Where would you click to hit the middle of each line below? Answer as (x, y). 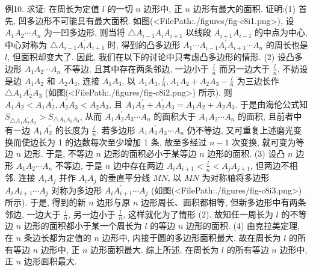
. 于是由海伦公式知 (271, 104)
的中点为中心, (281, 32)
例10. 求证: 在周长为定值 (52, 8)
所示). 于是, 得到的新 (45, 202)
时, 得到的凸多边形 (144, 44)
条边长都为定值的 (57, 238)
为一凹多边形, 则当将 (85, 32)
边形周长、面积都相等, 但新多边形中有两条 (224, 202)
